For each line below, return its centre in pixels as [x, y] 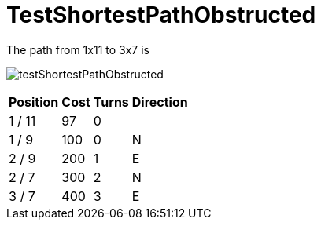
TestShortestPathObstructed [161, 15]
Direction [160, 102]
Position [34, 102]
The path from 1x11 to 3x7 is [78, 49]
